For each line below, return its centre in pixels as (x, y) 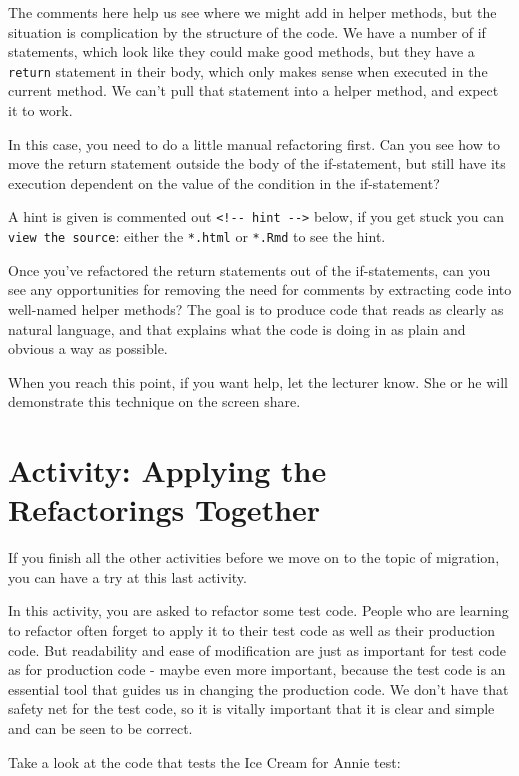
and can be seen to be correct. (100, 727)
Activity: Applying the (167, 470)
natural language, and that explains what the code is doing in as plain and (237, 328)
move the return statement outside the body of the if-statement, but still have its (257, 163)
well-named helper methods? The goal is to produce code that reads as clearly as (256, 308)
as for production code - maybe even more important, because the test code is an (257, 669)
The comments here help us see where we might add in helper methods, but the (252, 12)
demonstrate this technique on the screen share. (154, 401)
